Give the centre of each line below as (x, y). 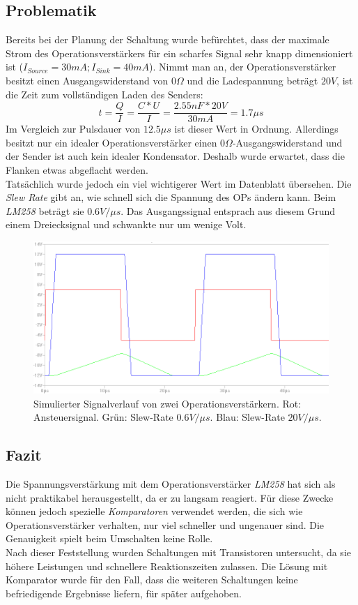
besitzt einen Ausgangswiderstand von (87, 80)
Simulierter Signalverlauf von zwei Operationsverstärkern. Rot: (168, 403)
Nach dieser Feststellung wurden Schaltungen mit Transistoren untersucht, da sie (178, 552)
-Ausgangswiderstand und (287, 142)
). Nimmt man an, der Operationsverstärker (243, 67)
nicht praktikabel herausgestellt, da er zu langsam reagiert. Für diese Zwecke (170, 497)
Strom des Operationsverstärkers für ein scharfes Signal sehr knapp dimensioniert (179, 53)
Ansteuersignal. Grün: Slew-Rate (103, 417)
